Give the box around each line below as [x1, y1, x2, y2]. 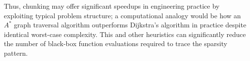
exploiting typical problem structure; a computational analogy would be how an [4, 10, 241, 20]
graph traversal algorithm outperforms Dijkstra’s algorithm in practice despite [14, 20, 247, 30]
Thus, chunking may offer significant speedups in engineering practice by [4, 1, 219, 11]
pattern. [4, 48, 28, 58]
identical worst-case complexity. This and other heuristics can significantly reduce [4, 29, 246, 39]
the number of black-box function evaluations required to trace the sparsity [4, 38, 227, 49]
